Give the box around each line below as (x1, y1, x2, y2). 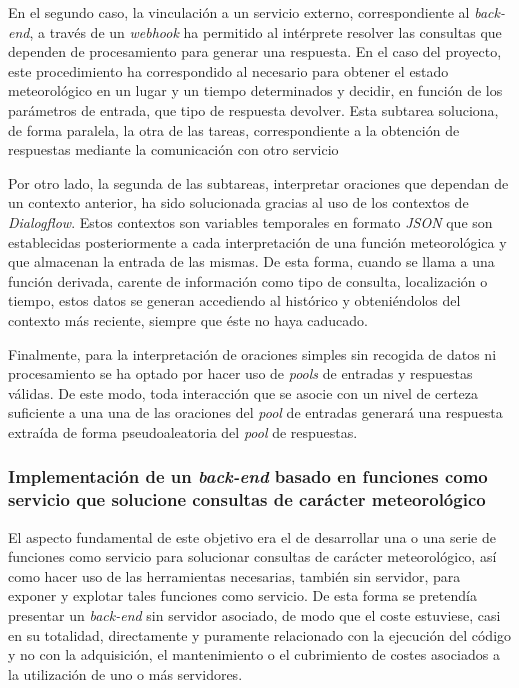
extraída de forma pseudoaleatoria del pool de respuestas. (8, 421, 358, 442)
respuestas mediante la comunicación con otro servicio (8, 139, 339, 160)
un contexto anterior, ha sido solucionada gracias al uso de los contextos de (8, 192, 469, 213)
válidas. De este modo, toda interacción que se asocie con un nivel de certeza (8, 382, 478, 403)
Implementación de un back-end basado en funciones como (8, 464, 488, 489)
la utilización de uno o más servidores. (8, 663, 243, 684)
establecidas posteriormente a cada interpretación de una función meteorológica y (8, 231, 507, 252)
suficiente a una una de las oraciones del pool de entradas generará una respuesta (8, 402, 503, 423)
